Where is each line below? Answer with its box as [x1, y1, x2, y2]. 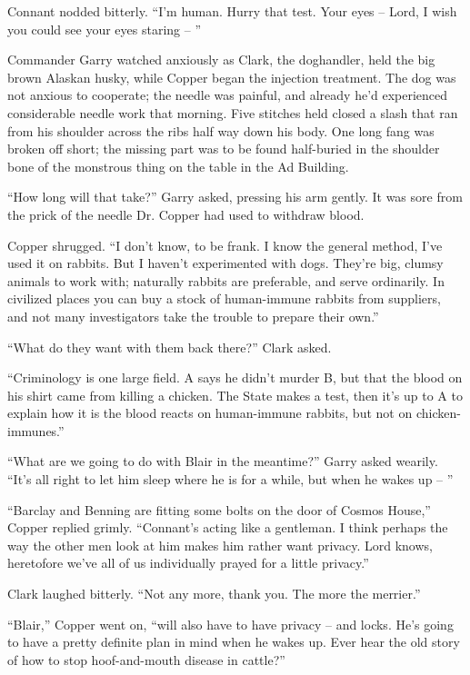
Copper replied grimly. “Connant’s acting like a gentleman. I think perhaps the [7, 518, 448, 537]
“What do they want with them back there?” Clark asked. [7, 337, 332, 356]
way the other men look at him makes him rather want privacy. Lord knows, [7, 535, 433, 554]
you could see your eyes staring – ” [7, 19, 201, 38]
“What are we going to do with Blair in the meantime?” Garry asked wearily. [7, 452, 438, 471]
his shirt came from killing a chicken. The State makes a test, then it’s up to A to [7, 385, 463, 404]
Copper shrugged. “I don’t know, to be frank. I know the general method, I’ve [7, 235, 443, 254]
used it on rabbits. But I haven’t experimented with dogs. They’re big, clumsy [7, 253, 444, 273]
